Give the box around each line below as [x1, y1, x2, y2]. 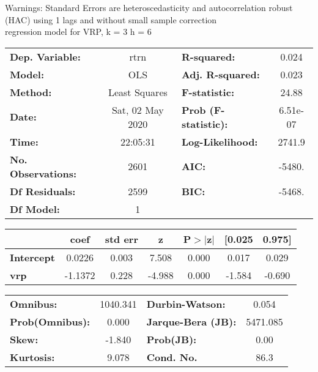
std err [105, 231, 138, 246]
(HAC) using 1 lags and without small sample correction [5, 13, 217, 26]
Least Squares [108, 84, 168, 99]
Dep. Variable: [10, 49, 81, 64]
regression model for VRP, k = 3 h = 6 [5, 25, 152, 38]
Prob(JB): [146, 332, 197, 346]
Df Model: [10, 201, 60, 216]
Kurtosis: [10, 349, 55, 364]
